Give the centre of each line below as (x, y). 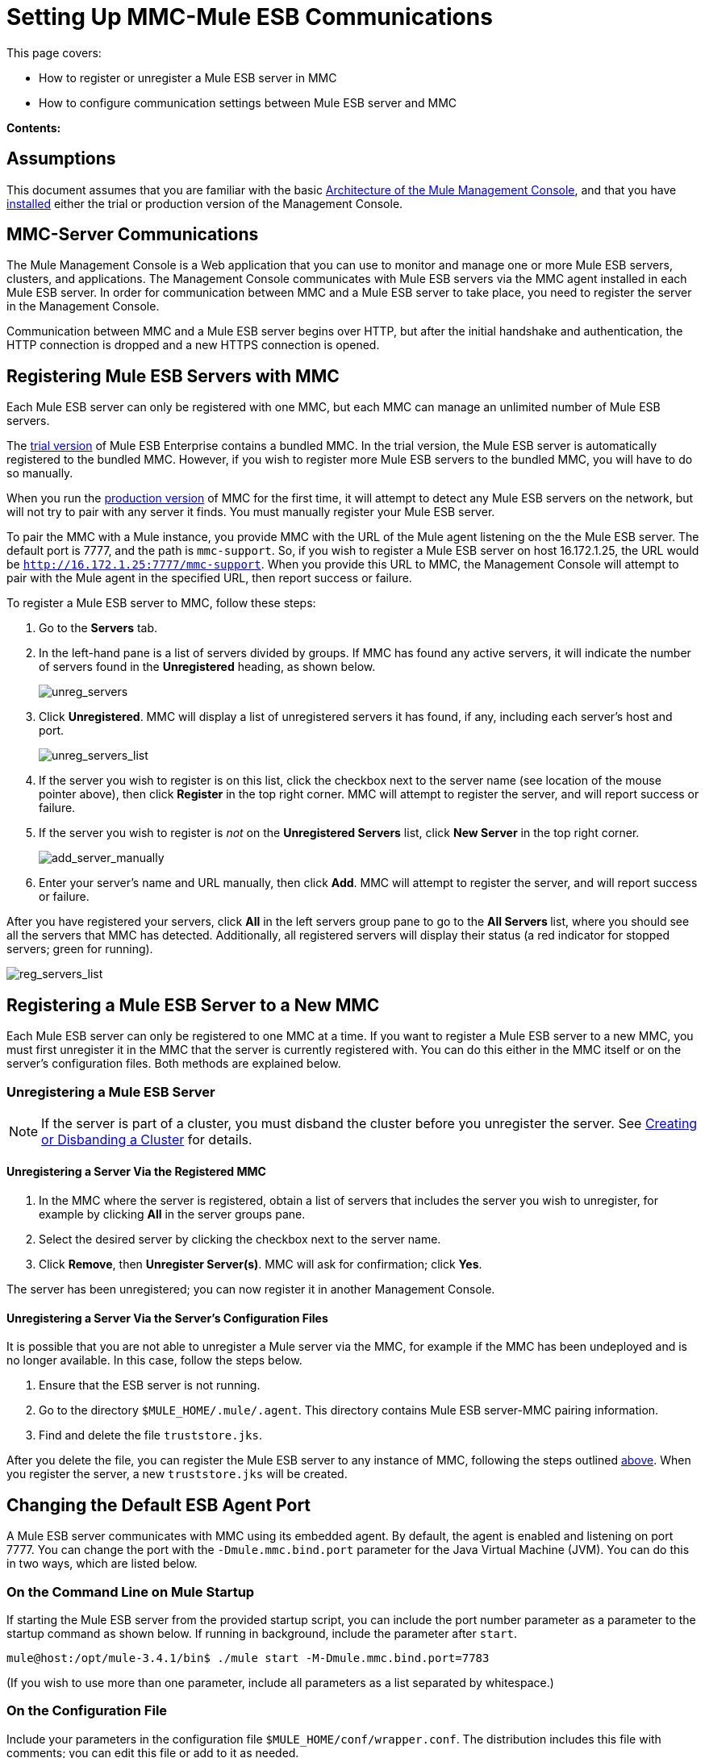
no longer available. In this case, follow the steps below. (154, 1360)
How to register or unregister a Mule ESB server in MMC (188, 77)
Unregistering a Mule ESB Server (111, 1091)
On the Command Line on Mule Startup (131, 1591)
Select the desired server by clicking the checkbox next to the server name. (240, 1239)
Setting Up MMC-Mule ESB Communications (250, 17)
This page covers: (54, 52)
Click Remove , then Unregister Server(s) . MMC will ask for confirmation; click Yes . (261, 1264)
